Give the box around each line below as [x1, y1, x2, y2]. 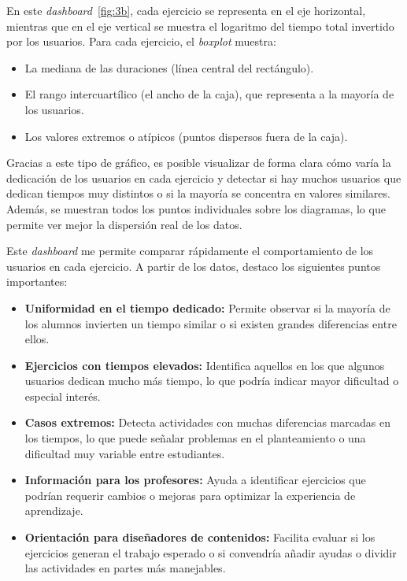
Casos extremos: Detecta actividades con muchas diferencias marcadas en [24, 414, 390, 431]
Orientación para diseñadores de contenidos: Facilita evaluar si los [24, 529, 376, 546]
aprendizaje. [24, 502, 83, 519]
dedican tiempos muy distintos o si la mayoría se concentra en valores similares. [6, 185, 390, 202]
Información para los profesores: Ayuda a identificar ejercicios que [24, 472, 366, 488]
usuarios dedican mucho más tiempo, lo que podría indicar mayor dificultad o [24, 372, 399, 389]
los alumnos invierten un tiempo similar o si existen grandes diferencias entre [24, 315, 397, 331]
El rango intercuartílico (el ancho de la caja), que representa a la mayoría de [24, 86, 394, 102]
